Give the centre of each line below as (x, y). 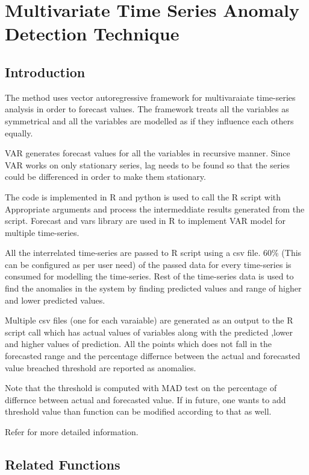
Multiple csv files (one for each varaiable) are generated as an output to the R (149, 320)
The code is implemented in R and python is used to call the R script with (143, 196)
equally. (19, 132)
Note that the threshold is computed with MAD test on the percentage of (141, 388)
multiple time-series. (42, 232)
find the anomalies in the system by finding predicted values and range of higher (153, 288)
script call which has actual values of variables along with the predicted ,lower (149, 332)
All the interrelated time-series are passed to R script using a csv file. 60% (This (153, 253)
